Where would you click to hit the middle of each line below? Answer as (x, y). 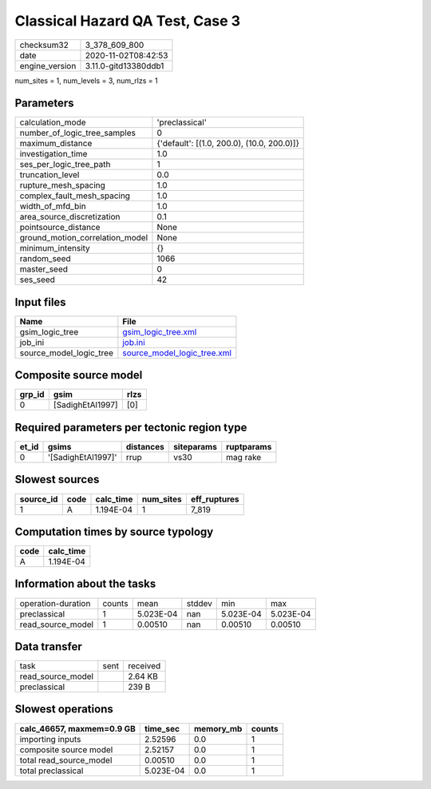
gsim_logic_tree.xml (160, 331)
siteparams (195, 447)
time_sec (162, 728)
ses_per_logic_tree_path (65, 165)
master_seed (43, 269)
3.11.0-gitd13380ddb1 (125, 65)
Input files (41, 302)
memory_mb (218, 728)
